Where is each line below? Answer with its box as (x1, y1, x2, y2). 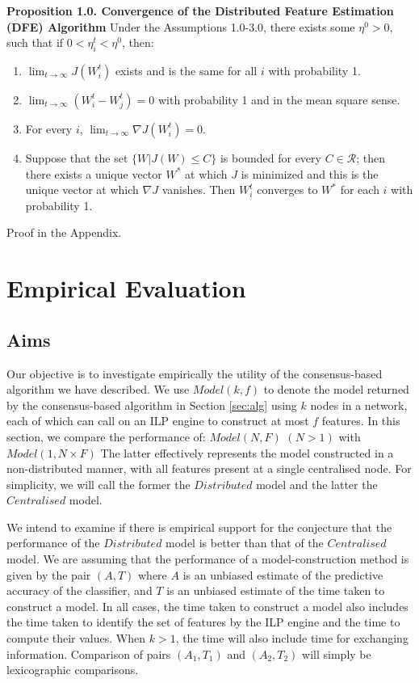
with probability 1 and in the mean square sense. (157, 91, 400, 108)
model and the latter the (256, 475, 378, 492)
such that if (6, 34, 64, 51)
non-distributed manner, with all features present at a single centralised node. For (6, 460, 412, 477)
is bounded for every (220, 149, 321, 166)
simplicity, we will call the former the (6, 475, 191, 492)
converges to (257, 181, 318, 198)
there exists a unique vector (25, 165, 162, 182)
